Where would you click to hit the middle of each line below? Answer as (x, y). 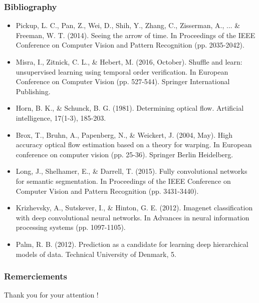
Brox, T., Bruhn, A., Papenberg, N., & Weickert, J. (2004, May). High (124, 134)
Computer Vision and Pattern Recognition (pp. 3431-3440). (107, 191)
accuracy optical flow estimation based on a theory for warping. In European (134, 144)
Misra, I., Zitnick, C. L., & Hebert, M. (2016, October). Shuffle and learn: (129, 62)
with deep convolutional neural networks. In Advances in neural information (133, 217)
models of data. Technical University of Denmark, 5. (96, 254)
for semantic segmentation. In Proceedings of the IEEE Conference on (123, 181)
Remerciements (36, 276)
